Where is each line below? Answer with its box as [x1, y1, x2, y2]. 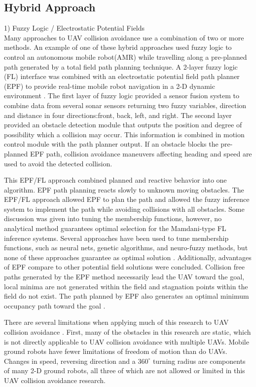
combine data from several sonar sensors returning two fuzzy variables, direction [4, 100, 247, 110]
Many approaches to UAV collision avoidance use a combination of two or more [4, 32, 244, 42]
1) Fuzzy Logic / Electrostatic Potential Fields [4, 23, 145, 33]
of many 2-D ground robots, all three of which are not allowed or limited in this [4, 365, 245, 376]
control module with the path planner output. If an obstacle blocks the [4, 139, 219, 149]
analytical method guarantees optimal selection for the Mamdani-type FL [4, 223, 226, 233]
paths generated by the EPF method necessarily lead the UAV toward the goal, [4, 271, 245, 282]
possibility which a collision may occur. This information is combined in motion [4, 129, 245, 139]
